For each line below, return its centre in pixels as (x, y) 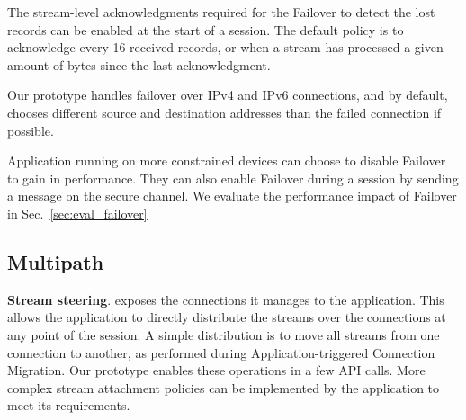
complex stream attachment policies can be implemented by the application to (224, 387)
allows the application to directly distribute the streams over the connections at (227, 317)
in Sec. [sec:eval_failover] (77, 213)
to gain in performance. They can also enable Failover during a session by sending (233, 178)
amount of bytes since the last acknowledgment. (139, 64)
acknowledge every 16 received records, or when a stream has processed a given (225, 47)
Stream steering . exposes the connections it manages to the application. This (226, 299)
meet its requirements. (69, 405)
